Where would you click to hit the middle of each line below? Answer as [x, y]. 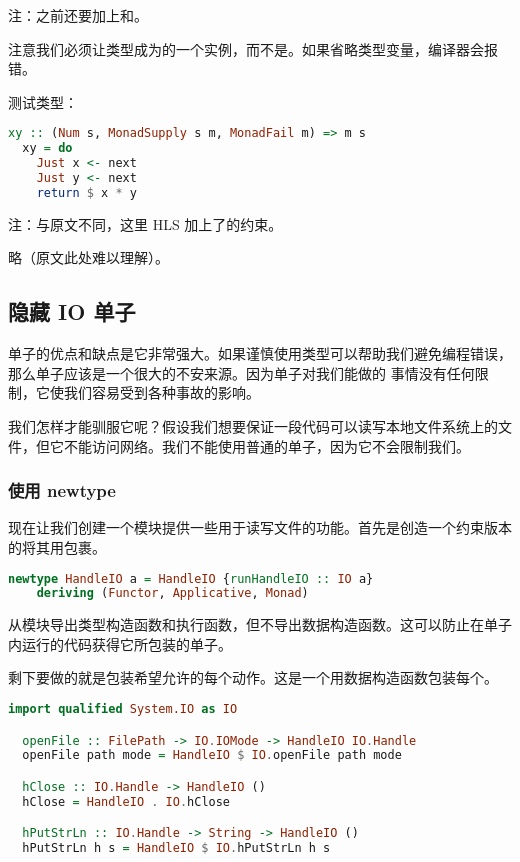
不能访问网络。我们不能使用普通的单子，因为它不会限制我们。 [266, 445]
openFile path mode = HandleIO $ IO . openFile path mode [212, 755]
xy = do [47, 148]
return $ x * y [86, 192]
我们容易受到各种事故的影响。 [161, 392]
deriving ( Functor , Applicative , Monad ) [172, 593]
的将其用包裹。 [57, 546]
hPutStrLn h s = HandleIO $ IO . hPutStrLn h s [176, 848]
